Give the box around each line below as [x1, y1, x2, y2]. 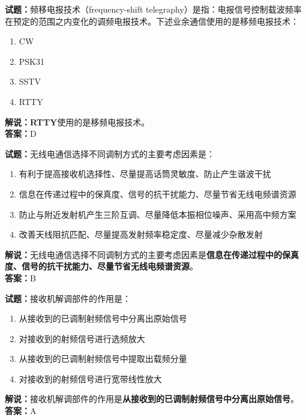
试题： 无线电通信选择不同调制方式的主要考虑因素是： [5, 147, 215, 160]
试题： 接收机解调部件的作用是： [5, 292, 131, 304]
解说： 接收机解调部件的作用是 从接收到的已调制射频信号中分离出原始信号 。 [5, 392, 299, 405]
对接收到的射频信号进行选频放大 [19, 332, 145, 344]
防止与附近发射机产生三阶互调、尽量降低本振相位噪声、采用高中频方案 [19, 208, 296, 220]
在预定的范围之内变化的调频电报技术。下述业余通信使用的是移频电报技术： [5, 14, 299, 27]
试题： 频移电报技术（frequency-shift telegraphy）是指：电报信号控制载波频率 [5, 3, 302, 15]
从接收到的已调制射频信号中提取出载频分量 [19, 352, 187, 365]
